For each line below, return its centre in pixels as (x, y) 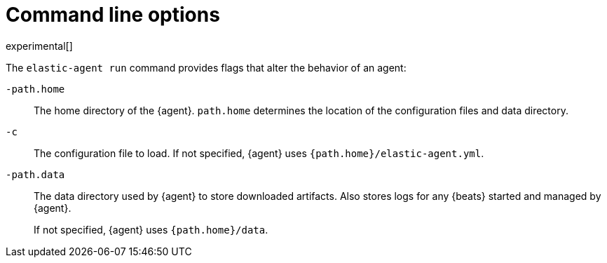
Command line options (113, 15)
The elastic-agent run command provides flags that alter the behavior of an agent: (206, 67)
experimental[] (39, 46)
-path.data (35, 174)
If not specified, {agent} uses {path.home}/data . (151, 229)
